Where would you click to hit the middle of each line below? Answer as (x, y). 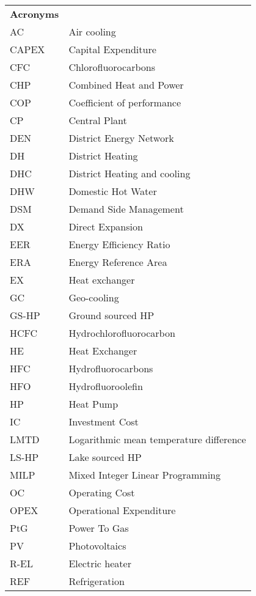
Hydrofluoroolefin (106, 386)
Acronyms (35, 14)
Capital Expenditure (112, 49)
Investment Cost (104, 421)
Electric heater (100, 563)
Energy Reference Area (118, 262)
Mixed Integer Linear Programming (145, 475)
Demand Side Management (126, 209)
